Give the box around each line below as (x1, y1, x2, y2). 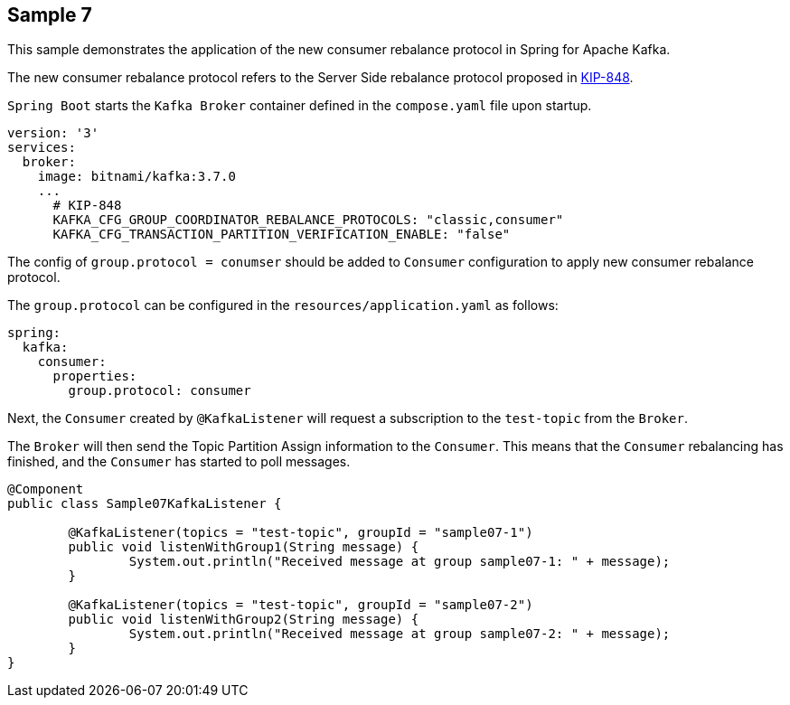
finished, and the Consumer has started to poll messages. (7, 454, 351, 470)
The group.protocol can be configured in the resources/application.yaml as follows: (7, 297, 559, 314)
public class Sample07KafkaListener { (7, 496, 282, 512)
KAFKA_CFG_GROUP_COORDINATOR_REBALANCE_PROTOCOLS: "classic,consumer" (52, 212, 564, 228)
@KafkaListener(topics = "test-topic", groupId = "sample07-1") (68, 525, 533, 540)
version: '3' (7, 126, 99, 141)
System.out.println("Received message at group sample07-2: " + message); (128, 626, 671, 642)
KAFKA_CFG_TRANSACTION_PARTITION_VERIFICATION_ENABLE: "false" (52, 227, 511, 242)
